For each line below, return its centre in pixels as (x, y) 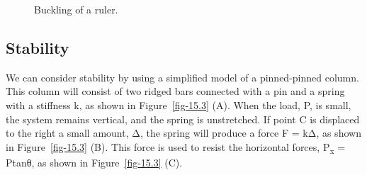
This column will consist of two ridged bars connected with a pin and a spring (175, 91)
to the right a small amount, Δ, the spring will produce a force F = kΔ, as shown (183, 133)
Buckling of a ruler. (76, 9)
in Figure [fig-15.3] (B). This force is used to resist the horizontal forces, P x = (176, 147)
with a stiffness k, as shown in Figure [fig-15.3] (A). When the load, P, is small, (179, 105)
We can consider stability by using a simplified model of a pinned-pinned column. (182, 77)
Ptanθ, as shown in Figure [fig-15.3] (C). (94, 162)
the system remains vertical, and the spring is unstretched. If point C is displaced (183, 119)
